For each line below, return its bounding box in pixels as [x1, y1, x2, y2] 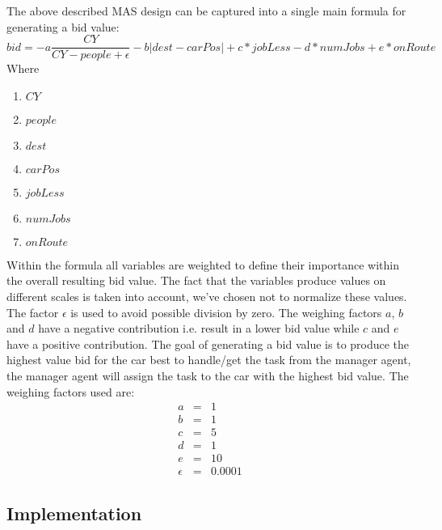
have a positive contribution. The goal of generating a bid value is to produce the [6, 335, 410, 352]
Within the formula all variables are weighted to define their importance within [6, 256, 400, 273]
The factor [6, 303, 59, 320]
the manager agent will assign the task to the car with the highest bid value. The [6, 367, 409, 384]
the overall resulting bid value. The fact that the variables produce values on [6, 272, 386, 289]
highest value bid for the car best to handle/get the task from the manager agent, [6, 351, 411, 368]
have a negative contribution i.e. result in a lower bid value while [38, 320, 360, 337]
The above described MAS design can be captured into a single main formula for [6, 2, 406, 19]
